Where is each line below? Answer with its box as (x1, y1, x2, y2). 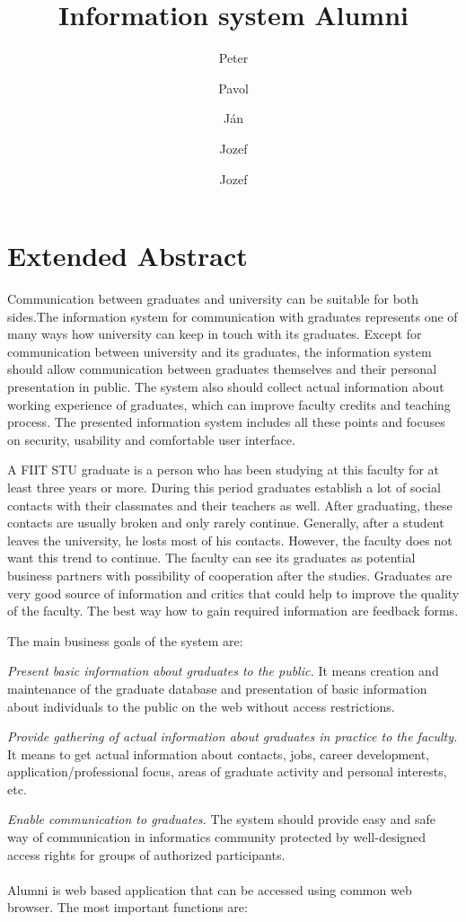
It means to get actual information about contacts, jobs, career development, (7, 744, 430, 763)
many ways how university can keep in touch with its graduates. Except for (7, 324, 422, 343)
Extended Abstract (7, 237, 248, 274)
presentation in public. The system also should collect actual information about (7, 377, 444, 395)
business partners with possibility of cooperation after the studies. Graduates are (7, 565, 453, 584)
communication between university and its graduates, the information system (7, 341, 432, 360)
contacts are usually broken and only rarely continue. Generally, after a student (7, 513, 444, 532)
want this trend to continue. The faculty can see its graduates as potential (7, 548, 416, 567)
